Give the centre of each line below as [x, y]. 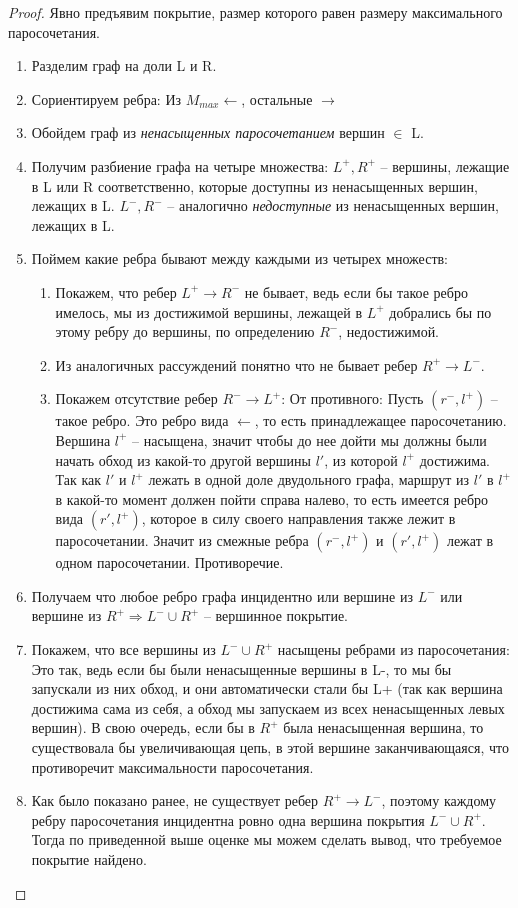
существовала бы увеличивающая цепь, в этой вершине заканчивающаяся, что [270, 747]
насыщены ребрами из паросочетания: [393, 649]
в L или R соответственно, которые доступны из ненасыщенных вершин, [254, 185]
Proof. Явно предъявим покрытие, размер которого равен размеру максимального [255, 12]
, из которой [361, 459]
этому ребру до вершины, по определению [185, 331]
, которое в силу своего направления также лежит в [298, 518]
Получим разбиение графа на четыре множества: [180, 165]
